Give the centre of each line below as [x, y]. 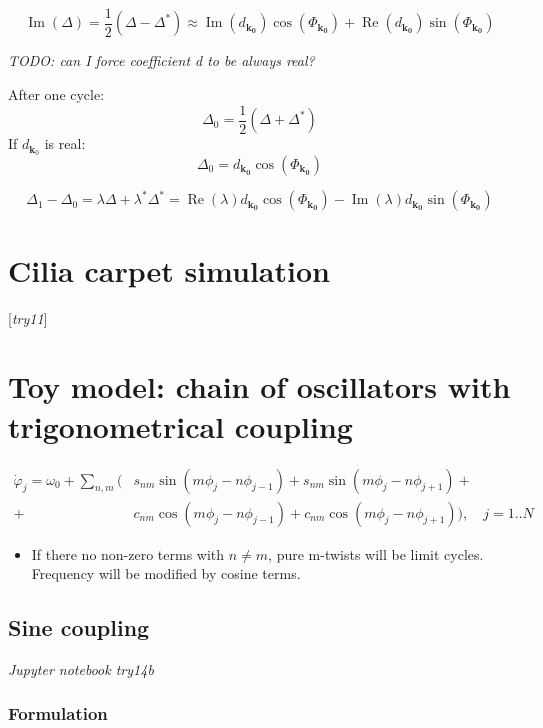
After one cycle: [56, 94]
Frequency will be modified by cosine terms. [166, 573]
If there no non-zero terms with [128, 553]
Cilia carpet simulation [169, 269]
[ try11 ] [28, 317]
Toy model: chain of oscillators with [259, 386]
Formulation [58, 713]
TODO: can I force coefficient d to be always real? [161, 60]
